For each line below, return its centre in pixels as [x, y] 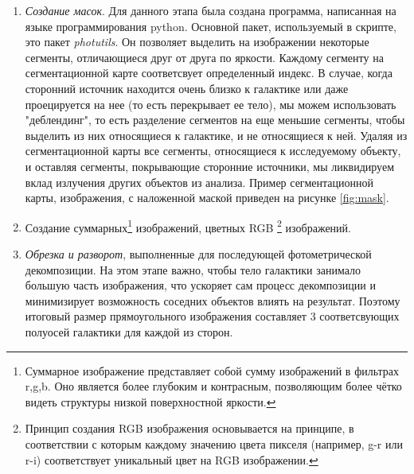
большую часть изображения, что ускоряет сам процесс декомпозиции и [200, 285]
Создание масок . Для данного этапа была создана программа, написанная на [211, 10]
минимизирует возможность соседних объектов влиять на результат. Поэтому [213, 300]
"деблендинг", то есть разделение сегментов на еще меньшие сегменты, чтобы [215, 120]
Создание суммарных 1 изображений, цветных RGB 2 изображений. [188, 226]
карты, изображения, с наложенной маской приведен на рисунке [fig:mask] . [207, 198]
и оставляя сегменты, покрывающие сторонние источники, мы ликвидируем [209, 166]
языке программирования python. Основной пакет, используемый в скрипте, [211, 26]
